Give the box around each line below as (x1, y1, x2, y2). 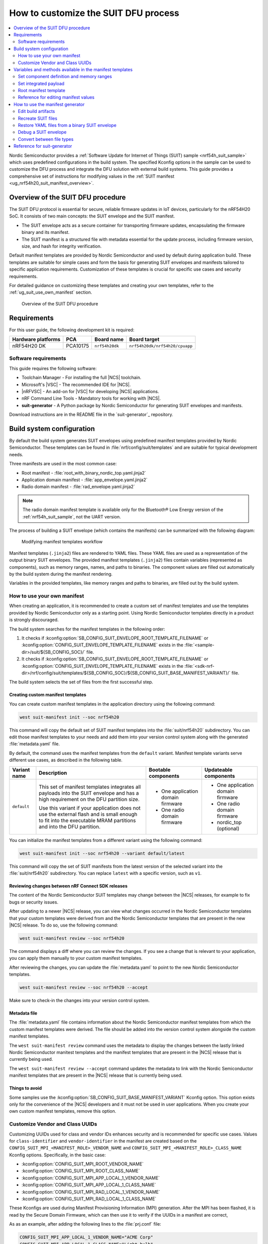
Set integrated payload (18, 80, 65, 87)
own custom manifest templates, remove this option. (9, 1108, 117, 1114)
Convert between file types (18, 136, 74, 142)
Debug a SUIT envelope (18, 129, 67, 135)
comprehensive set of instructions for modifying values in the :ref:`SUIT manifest (9, 173, 175, 179)
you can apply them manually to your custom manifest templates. (9, 955, 143, 961)
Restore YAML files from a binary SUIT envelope (18, 122, 117, 128)
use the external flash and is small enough (39, 811, 137, 818)
